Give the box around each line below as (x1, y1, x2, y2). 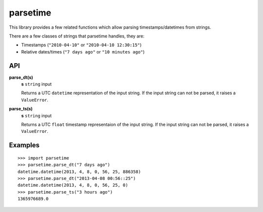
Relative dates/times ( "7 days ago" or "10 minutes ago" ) (21, 49, 145, 54)
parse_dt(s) (9, 74, 34, 80)
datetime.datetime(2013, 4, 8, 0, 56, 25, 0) (18, 182, 129, 188)
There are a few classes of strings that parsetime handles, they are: (9, 33, 145, 39)
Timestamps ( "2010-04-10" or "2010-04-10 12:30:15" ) (21, 42, 142, 48)
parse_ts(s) (9, 106, 33, 112)
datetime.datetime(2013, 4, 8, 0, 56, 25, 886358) (18, 169, 141, 175)
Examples (9, 141, 40, 149)
